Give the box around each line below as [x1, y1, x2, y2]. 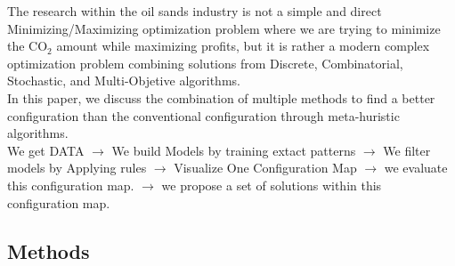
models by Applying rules [7, 158, 147, 177]
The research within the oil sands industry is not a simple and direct [7, 2, 382, 20]
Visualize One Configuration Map [174, 158, 357, 177]
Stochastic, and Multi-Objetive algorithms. [7, 71, 240, 90]
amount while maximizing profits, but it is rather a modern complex [56, 36, 430, 55]
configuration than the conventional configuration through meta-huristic [7, 106, 400, 125]
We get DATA [7, 141, 85, 159]
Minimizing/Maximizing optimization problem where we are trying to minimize [7, 19, 441, 37]
